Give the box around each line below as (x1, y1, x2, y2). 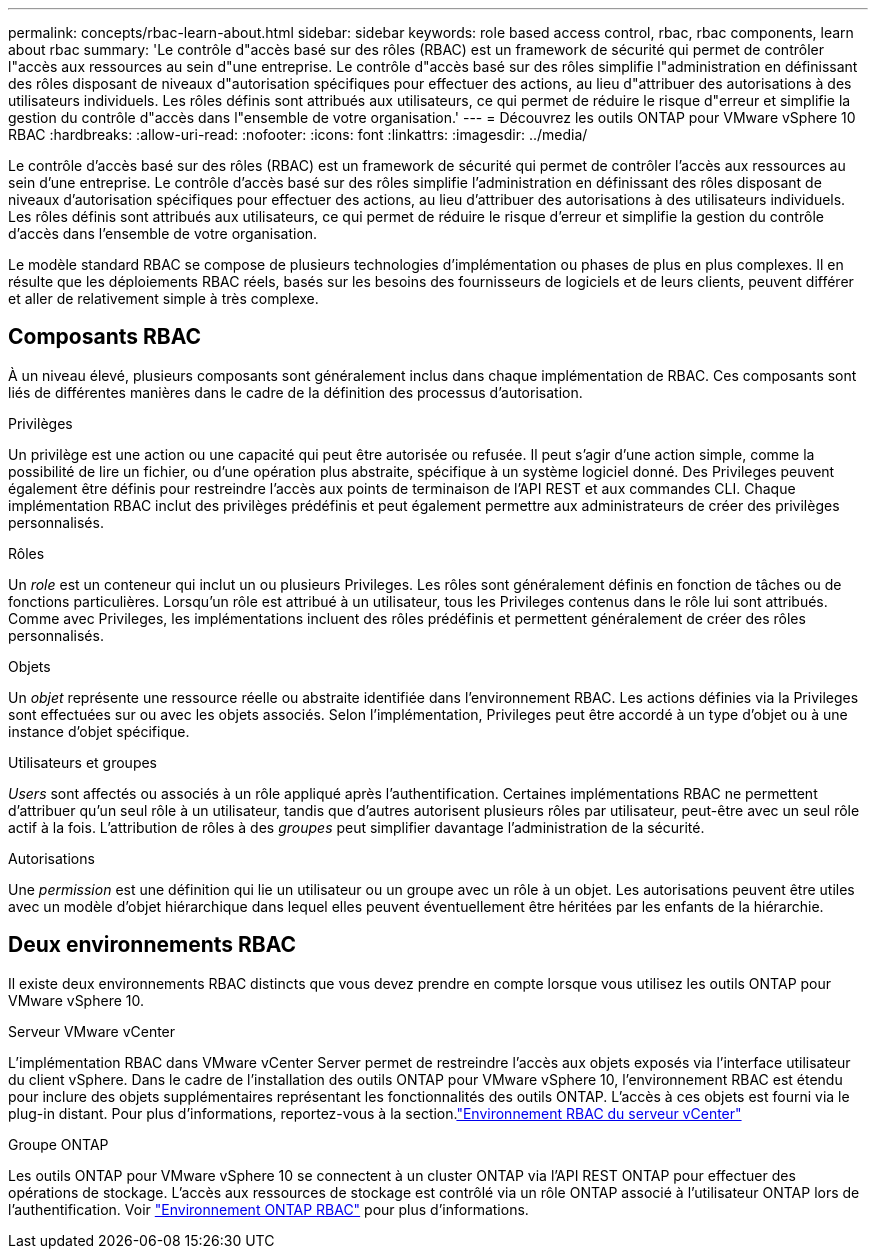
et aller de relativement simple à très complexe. (8, 290, 319, 307)
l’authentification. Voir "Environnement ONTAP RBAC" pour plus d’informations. (8, 1200, 529, 1218)
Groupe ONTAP (8, 1135, 109, 1153)
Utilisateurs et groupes (8, 753, 158, 771)
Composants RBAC (8, 324, 202, 350)
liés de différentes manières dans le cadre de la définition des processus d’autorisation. (8, 383, 583, 401)
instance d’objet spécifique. (8, 722, 190, 740)
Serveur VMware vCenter (8, 1022, 176, 1040)
